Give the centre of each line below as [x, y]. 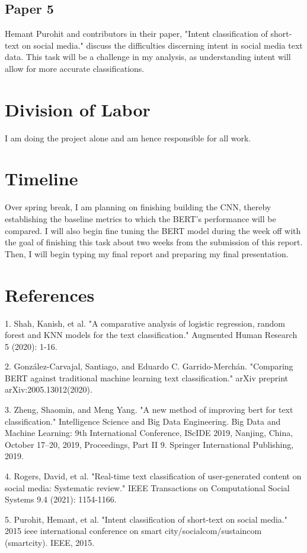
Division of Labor [78, 109]
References [50, 294]
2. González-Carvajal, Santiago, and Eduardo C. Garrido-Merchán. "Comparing [149, 366]
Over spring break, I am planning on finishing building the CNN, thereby [138, 207]
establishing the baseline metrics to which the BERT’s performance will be [140, 219]
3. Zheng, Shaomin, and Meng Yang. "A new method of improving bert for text [149, 410]
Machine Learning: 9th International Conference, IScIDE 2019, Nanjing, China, [149, 433]
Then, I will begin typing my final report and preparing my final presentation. [147, 253]
